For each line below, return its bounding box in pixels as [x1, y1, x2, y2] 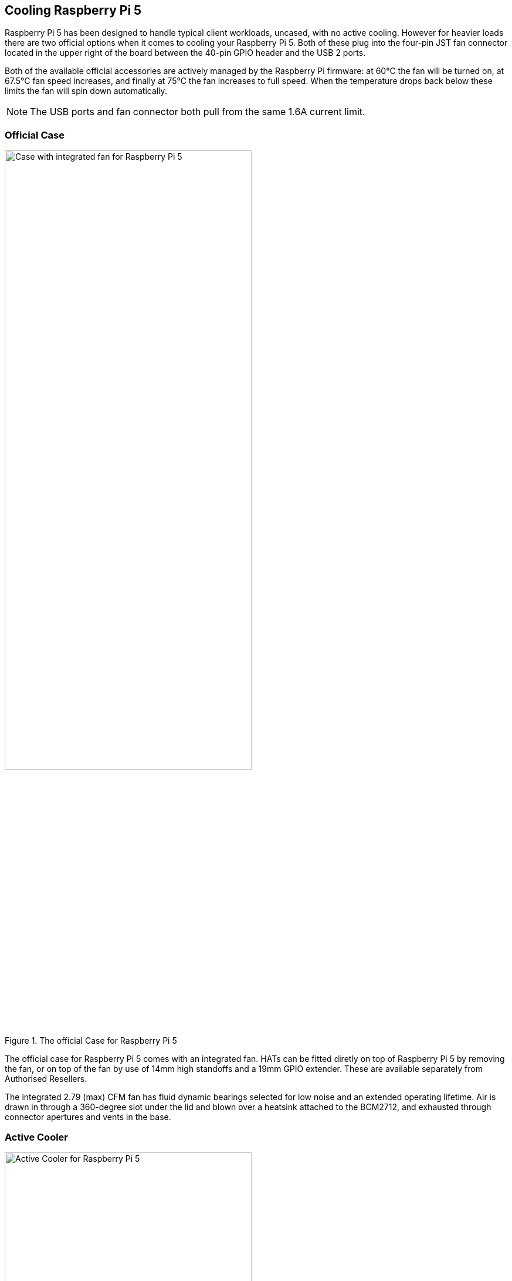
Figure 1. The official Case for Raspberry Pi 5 [5, 1035, 177, 1045]
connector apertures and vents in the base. [5, 1111, 171, 1122]
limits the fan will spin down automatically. [5, 86, 167, 96]
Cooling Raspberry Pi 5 [5, 3, 142, 18]
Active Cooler [5, 1131, 69, 1143]
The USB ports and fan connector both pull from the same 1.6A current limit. [30, 106, 365, 118]
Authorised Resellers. [5, 1073, 87, 1084]
